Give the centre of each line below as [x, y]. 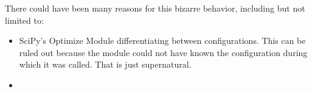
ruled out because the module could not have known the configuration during [163, 52]
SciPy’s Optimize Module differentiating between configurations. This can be [162, 41]
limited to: [24, 20]
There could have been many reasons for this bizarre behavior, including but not [155, 8]
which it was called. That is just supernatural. [105, 64]
